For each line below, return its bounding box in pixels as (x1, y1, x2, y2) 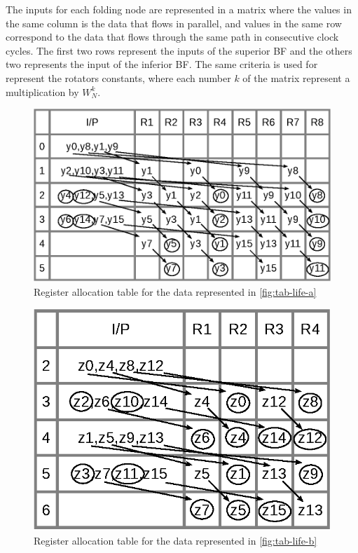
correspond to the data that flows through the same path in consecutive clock (6, 29, 339, 44)
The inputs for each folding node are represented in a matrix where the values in (6, 2, 352, 16)
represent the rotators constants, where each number (6, 70, 231, 85)
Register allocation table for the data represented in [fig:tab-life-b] (34, 533, 317, 547)
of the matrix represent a (242, 70, 350, 85)
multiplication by (6, 84, 79, 99)
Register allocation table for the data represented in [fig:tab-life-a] (34, 284, 317, 299)
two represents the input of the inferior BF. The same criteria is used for (6, 57, 318, 71)
